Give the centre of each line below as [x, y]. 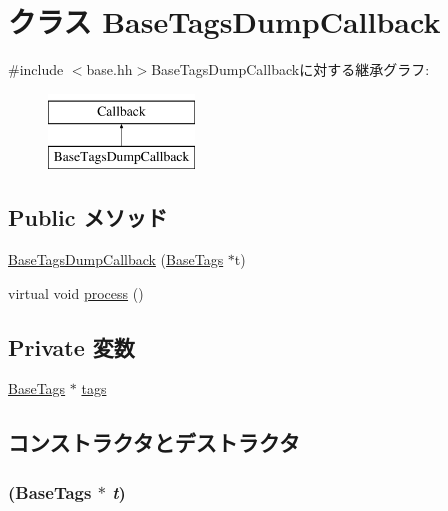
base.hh [109, 69]
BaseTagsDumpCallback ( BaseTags [116, 259]
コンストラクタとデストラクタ [154, 442]
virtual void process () [76, 292]
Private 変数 [71, 346]
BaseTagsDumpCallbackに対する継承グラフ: [290, 69]
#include [36, 69]
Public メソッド [88, 217]
